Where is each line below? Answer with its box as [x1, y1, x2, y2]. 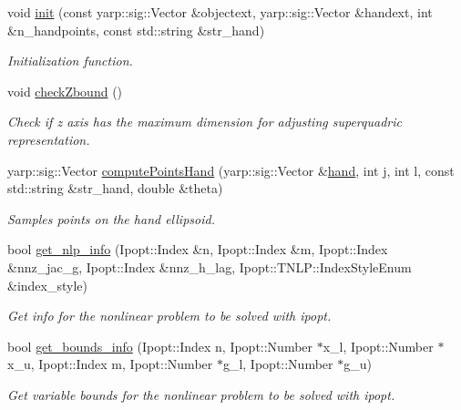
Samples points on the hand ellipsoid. [7, 209, 215, 228]
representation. [7, 129, 90, 149]
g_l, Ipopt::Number [222, 354, 333, 374]
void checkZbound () [7, 81, 123, 100]
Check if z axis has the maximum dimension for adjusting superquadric [7, 112, 402, 131]
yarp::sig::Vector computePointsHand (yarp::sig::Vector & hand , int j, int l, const [7, 160, 455, 179]
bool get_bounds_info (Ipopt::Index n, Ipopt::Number [7, 336, 313, 355]
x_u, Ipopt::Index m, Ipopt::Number [7, 354, 213, 374]
